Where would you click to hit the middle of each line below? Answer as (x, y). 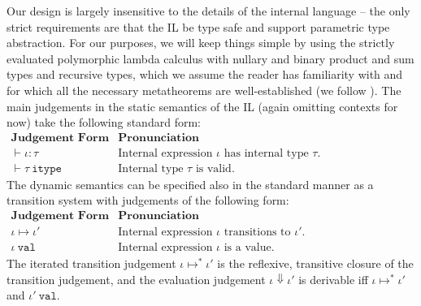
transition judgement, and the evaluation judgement (136, 279)
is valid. (215, 168)
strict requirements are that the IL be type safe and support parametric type (198, 26)
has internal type (266, 153)
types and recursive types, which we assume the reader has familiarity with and (205, 74)
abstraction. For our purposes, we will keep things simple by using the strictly (201, 43)
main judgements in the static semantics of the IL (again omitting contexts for (202, 106)
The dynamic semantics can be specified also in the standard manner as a (190, 184)
